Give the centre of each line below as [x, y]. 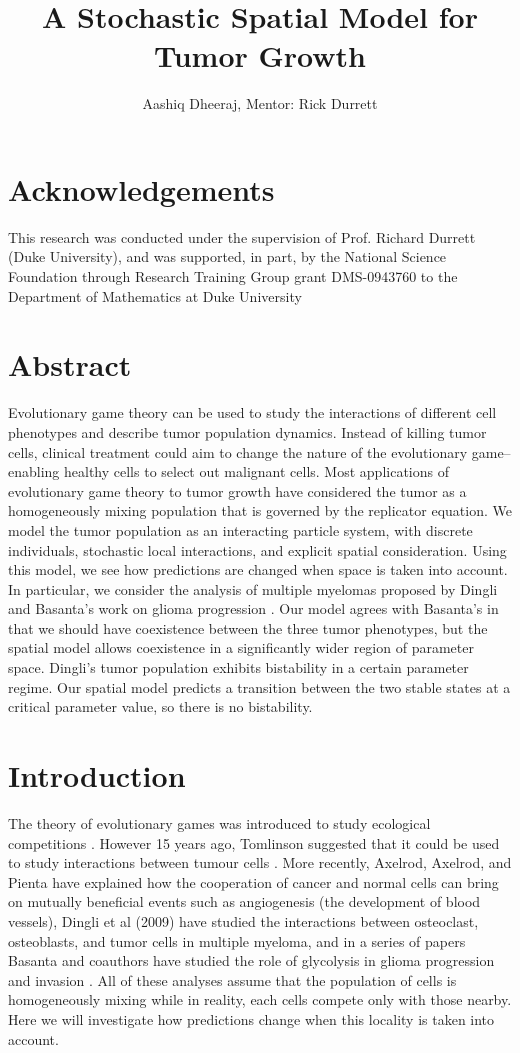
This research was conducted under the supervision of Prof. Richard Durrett [242, 236]
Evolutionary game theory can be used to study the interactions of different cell [252, 412]
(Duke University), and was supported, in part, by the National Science [227, 256]
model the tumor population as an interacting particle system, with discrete [240, 529]
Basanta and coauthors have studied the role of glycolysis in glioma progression [251, 960]
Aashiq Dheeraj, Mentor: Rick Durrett [260, 103]
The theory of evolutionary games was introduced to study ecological [219, 822]
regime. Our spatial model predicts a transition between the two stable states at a [259, 686]
